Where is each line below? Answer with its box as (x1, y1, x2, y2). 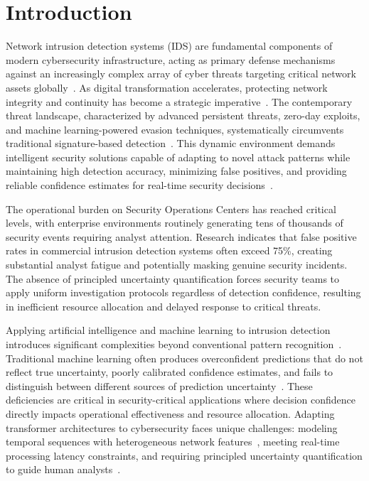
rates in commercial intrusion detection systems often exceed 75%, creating (6, 243, 333, 258)
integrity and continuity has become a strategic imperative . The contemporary (6, 94, 353, 109)
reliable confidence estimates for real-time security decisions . (6, 178, 273, 193)
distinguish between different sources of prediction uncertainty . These (6, 378, 313, 393)
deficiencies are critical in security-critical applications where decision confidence (6, 392, 356, 407)
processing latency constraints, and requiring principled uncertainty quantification (6, 448, 363, 463)
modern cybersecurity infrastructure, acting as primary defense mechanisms (6, 52, 336, 67)
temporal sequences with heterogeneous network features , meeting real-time (6, 434, 340, 449)
